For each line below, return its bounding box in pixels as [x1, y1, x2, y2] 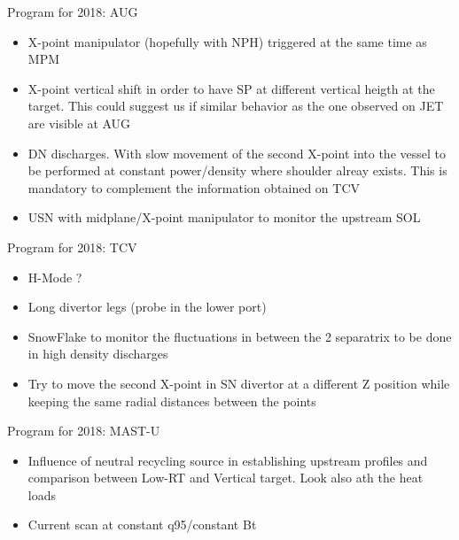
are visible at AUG [27, 113, 131, 132]
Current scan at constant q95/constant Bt [27, 515, 257, 534]
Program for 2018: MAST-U [7, 421, 160, 440]
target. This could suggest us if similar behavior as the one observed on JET [27, 96, 444, 115]
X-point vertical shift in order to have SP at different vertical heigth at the [27, 79, 435, 97]
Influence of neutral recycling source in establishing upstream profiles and [27, 451, 428, 469]
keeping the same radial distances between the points [27, 391, 316, 410]
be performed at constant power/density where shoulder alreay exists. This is [27, 161, 447, 180]
